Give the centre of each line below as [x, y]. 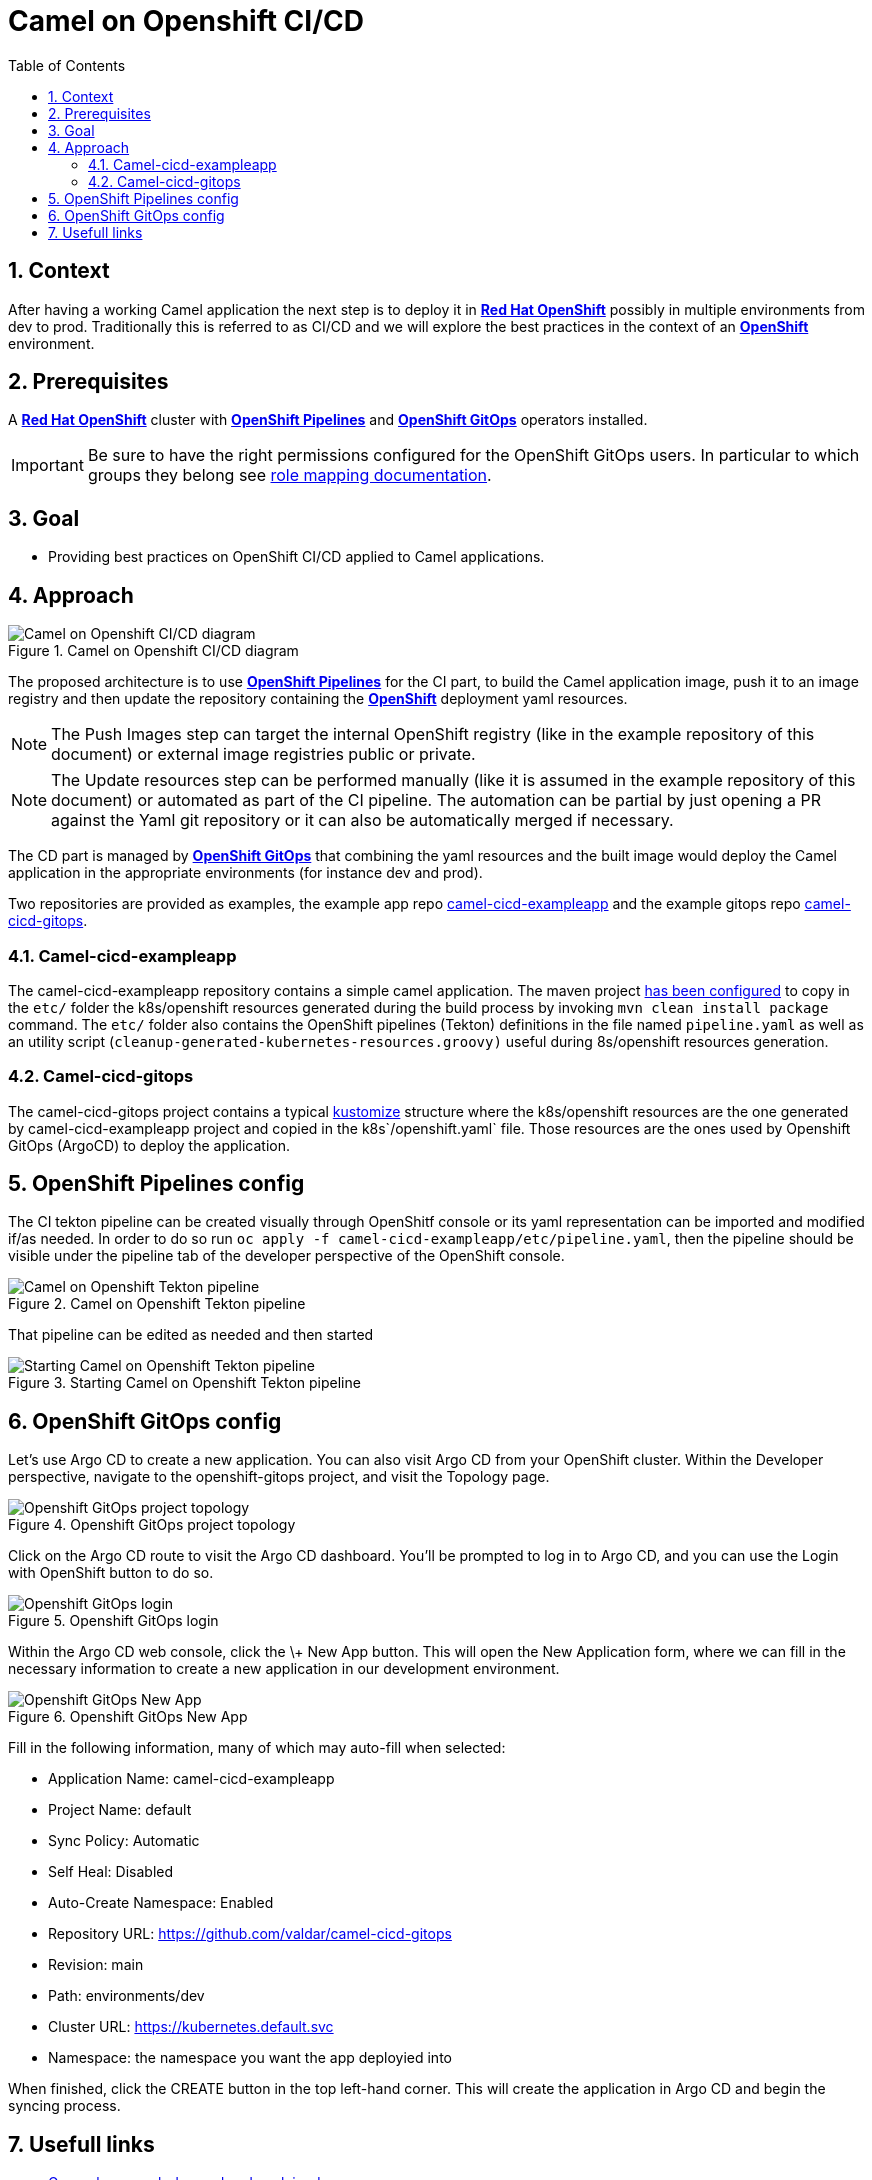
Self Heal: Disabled [111, 1872]
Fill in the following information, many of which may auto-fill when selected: [257, 1748]
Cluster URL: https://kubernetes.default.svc [191, 2027]
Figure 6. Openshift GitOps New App [128, 1717]
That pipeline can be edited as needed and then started [191, 1335]
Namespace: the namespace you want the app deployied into [250, 2058]
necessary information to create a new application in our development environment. [284, 1669]
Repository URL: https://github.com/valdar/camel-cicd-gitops [250, 1934]
